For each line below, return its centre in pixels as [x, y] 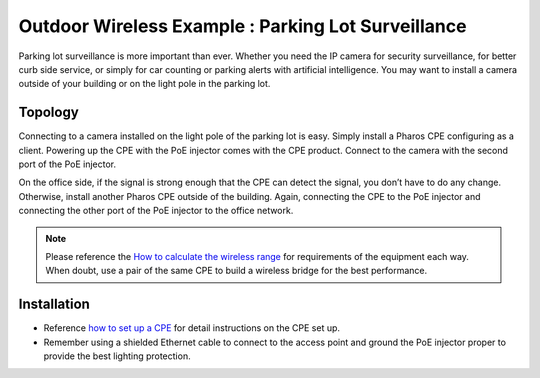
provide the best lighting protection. [117, 356]
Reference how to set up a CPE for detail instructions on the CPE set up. [191, 328]
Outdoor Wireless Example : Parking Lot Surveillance [242, 26]
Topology [48, 112]
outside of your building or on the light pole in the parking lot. [144, 84]
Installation [54, 304]
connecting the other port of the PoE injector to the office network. [156, 211]
